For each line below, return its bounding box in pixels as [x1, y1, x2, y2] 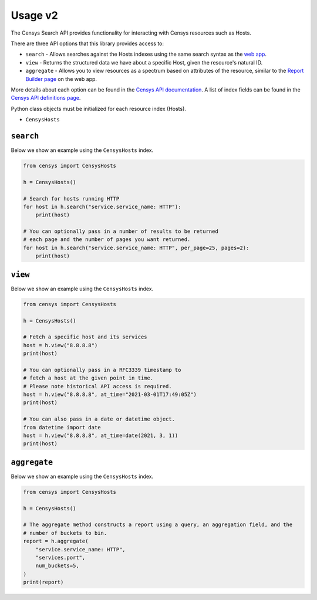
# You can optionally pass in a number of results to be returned [23, 228, 218, 235]
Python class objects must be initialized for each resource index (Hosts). [11, 105, 186, 112]
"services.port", [35, 554, 86, 561]
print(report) [23, 579, 64, 586]
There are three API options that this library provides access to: [11, 40, 164, 47]
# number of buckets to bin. [23, 530, 107, 536]
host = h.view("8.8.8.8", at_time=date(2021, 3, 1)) [23, 432, 178, 439]
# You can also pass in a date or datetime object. [23, 416, 176, 422]
